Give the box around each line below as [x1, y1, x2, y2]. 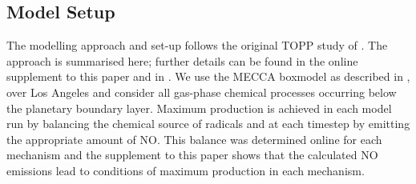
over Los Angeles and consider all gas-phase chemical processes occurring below [6, 83, 397, 100]
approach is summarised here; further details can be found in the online [6, 52, 358, 69]
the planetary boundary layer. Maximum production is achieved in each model [6, 99, 392, 116]
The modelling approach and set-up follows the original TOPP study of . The [6, 37, 388, 54]
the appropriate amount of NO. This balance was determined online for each [6, 130, 382, 147]
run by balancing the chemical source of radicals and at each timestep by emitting [6, 115, 410, 132]
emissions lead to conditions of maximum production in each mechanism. [6, 162, 365, 178]
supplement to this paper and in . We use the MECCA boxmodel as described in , [6, 68, 410, 85]
